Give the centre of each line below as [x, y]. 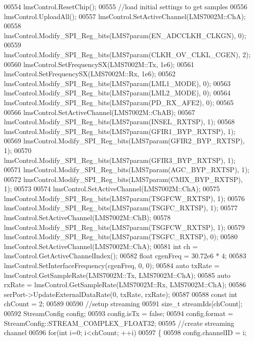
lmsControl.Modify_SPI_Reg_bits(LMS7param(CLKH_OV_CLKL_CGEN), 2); [127, 54]
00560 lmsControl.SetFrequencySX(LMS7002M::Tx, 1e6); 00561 [99, 64]
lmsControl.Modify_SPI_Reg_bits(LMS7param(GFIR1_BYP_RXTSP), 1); [120, 131]
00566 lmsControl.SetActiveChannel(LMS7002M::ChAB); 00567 [100, 112]
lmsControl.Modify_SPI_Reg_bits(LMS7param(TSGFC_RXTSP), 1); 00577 [121, 208]
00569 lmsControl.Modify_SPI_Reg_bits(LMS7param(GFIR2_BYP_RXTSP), [124, 141]
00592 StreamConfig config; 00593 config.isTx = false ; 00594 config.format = [119, 313]
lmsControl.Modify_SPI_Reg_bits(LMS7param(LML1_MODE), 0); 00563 [117, 83]
